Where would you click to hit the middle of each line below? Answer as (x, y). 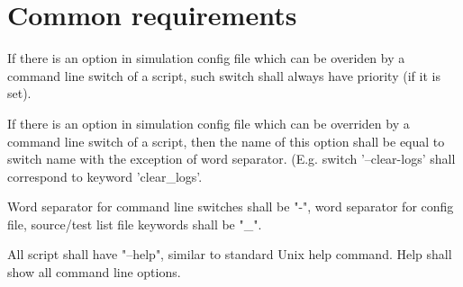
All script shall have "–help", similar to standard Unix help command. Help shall (230, 254)
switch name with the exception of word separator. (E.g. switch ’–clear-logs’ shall (231, 159)
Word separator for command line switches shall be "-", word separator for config (231, 206)
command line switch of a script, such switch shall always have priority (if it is (224, 75)
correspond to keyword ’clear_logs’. (105, 176)
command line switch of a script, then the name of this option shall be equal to (226, 141)
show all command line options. (94, 272)
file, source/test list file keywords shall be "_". (135, 224)
